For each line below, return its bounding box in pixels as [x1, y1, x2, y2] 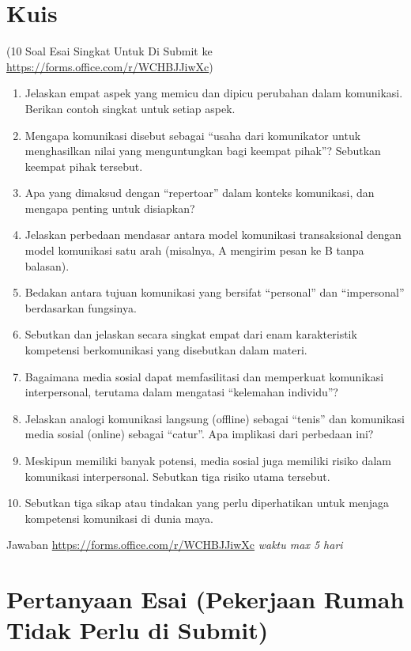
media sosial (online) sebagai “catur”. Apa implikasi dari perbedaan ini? [25, 426, 374, 442]
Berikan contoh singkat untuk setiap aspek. [25, 100, 236, 116]
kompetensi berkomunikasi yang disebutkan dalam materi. [25, 342, 307, 358]
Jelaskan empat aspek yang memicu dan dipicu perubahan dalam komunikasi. [25, 85, 403, 101]
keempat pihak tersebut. [25, 157, 143, 174]
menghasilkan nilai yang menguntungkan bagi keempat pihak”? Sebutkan [25, 142, 381, 159]
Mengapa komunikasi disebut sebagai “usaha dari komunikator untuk [25, 127, 361, 143]
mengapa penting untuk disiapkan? [25, 199, 195, 216]
